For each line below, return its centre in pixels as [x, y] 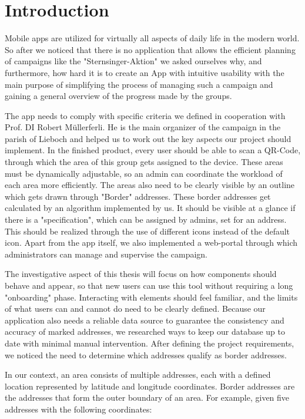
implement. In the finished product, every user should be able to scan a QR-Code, [153, 150]
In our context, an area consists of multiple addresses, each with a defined [138, 375]
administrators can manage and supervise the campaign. [106, 254]
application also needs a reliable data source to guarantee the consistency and [145, 320]
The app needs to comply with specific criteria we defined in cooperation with [145, 115]
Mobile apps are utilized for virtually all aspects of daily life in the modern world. [152, 38]
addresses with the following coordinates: [78, 409]
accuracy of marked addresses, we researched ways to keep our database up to [145, 331]
